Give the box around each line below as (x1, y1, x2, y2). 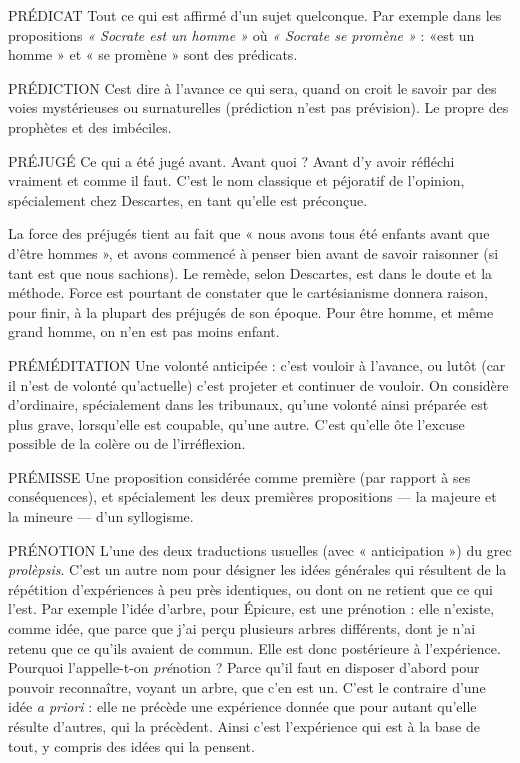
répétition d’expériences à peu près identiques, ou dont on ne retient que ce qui (8, 578, 493, 599)
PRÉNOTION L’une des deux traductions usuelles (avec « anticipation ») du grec (8, 539, 512, 560)
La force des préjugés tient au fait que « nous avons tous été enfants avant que (8, 223, 490, 244)
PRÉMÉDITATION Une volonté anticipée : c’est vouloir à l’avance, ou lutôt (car (8, 354, 506, 375)
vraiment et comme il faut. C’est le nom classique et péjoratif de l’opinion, (8, 170, 465, 191)
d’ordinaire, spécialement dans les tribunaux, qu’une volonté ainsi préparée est (8, 394, 489, 415)
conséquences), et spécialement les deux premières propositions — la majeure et (8, 486, 497, 507)
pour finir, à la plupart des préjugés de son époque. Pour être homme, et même (8, 301, 494, 322)
